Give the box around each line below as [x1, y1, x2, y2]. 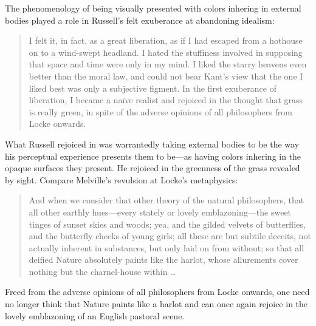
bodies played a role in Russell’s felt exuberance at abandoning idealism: [5, 13, 275, 26]
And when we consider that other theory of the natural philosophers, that [29, 194, 304, 206]
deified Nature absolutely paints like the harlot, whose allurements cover [29, 253, 298, 266]
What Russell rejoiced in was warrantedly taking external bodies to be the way [5, 137, 300, 150]
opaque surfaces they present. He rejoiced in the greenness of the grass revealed [5, 161, 300, 174]
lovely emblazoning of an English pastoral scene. [5, 309, 185, 322]
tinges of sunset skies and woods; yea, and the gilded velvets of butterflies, [29, 217, 306, 230]
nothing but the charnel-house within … [29, 265, 176, 277]
